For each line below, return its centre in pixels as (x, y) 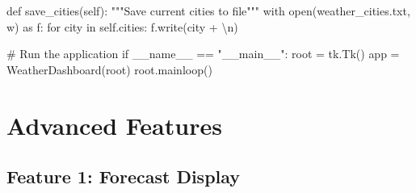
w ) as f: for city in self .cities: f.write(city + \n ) (122, 26)
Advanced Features (114, 125)
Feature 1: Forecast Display (124, 176)
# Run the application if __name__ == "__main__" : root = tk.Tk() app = (203, 54)
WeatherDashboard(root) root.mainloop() (109, 69)
